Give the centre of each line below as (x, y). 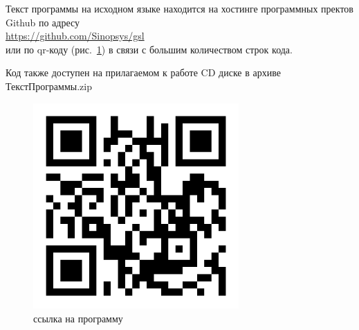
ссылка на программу (78, 318)
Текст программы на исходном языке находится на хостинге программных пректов (179, 8)
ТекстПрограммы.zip (49, 86)
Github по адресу (43, 22)
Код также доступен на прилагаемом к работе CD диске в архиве (143, 72)
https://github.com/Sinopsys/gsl (75, 36)
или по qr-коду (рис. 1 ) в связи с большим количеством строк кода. (149, 49)
